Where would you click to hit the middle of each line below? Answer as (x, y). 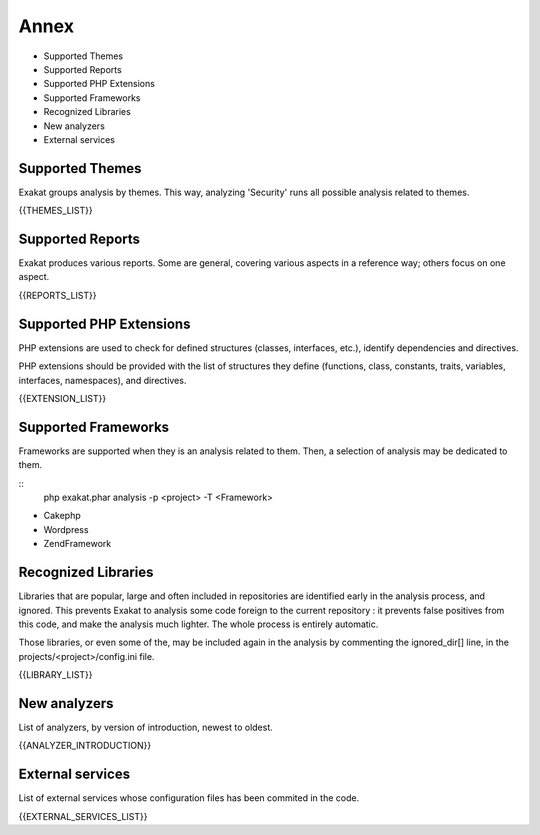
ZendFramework (77, 544)
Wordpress (66, 529)
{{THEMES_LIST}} (56, 211)
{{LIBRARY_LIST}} (56, 675)
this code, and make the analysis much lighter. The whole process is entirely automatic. (198, 624)
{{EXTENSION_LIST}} (62, 398)
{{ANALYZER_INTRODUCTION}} (85, 746)
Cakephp (62, 516)
